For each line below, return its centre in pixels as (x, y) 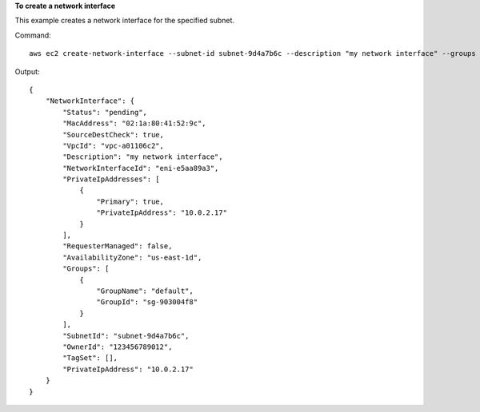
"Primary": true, (130, 201)
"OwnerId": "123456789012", (118, 347)
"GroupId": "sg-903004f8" (147, 302)
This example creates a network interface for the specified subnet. (125, 21)
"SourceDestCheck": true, (113, 135)
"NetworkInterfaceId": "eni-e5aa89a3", (141, 168)
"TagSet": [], (90, 358)
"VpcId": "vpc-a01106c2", (113, 145)
